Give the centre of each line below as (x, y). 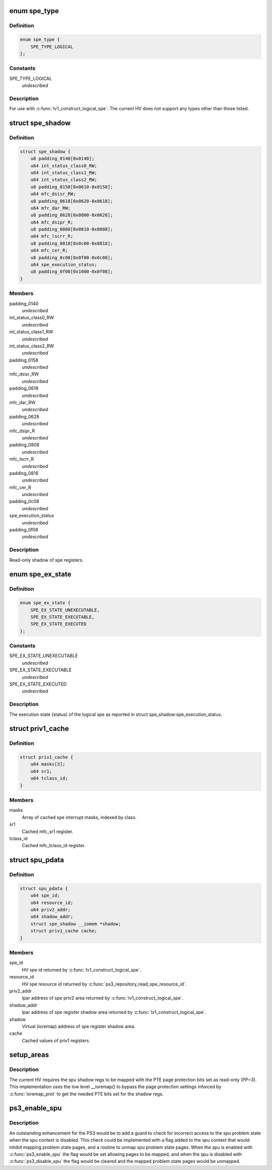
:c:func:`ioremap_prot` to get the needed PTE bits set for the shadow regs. (86, 1094)
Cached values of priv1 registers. (56, 1040)
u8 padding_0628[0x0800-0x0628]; (72, 215)
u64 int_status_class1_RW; (64, 173)
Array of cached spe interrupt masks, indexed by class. (79, 817)
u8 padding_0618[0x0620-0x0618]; (72, 201)
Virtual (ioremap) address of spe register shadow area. (79, 1026)
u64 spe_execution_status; (64, 265)
